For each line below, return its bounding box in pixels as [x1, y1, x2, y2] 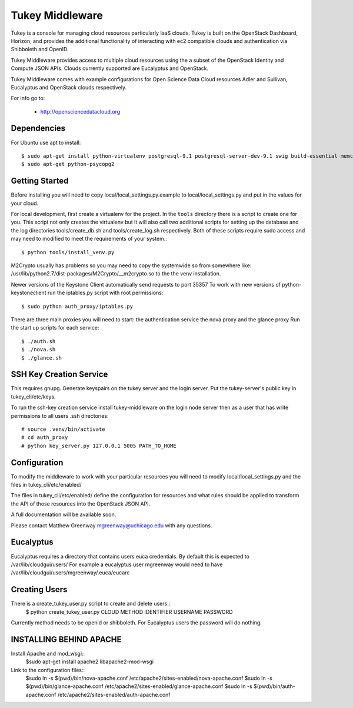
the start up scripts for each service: [11, 324, 99, 331]
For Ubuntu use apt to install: [11, 139, 81, 146]
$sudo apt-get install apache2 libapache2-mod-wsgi [25, 658, 154, 665]
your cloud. [11, 200, 39, 207]
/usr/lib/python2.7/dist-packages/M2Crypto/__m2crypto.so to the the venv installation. [11, 270, 221, 277]
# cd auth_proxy [21, 434, 68, 441]
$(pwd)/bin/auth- [253, 683, 295, 690]
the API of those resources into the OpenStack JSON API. [11, 500, 151, 507]
